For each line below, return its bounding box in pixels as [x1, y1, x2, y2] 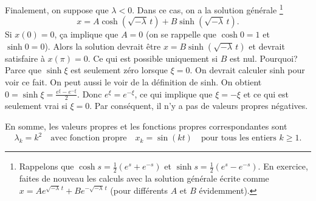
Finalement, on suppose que [5, 3, 109, 16]
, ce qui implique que [134, 87, 213, 100]
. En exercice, [258, 160, 308, 173]
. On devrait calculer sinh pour [190, 64, 305, 76]
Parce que [5, 64, 42, 76]
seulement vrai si [5, 99, 67, 112]
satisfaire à [5, 51, 45, 64]
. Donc [77, 87, 102, 100]
